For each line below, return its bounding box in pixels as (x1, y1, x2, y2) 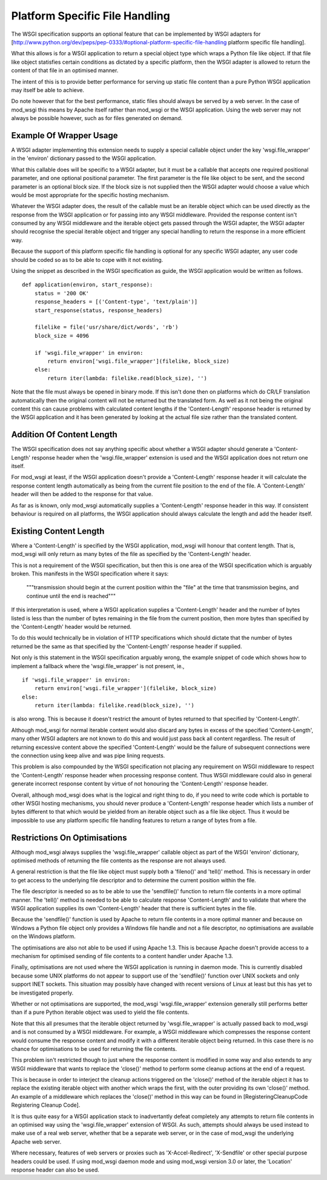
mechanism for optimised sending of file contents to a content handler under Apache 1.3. (11, 952, 233, 959)
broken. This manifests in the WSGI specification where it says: (11, 570, 169, 577)
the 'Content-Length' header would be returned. (11, 623, 132, 630)
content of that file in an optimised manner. (11, 67, 119, 74)
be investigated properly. (11, 989, 74, 996)
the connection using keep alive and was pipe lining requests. (11, 752, 165, 759)
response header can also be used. (11, 1166, 99, 1173)
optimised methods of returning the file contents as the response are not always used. (11, 857, 226, 864)
